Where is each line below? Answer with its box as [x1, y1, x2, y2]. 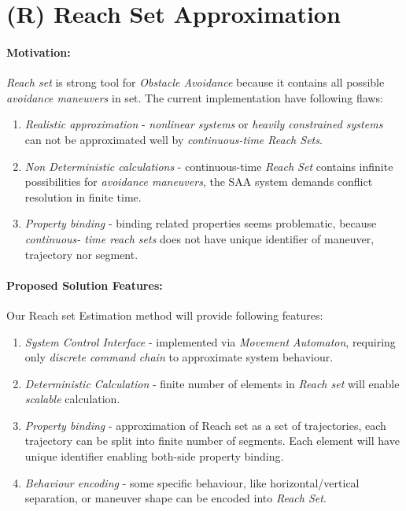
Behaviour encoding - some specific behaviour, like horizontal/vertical [24, 474, 360, 491]
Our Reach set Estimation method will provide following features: [6, 306, 323, 323]
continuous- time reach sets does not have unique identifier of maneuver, [24, 230, 375, 246]
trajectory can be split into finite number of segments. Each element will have [24, 432, 400, 449]
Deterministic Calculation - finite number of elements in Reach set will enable [24, 375, 400, 391]
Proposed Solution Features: [6, 276, 163, 293]
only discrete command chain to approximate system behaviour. [24, 349, 334, 365]
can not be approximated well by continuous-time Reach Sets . [24, 131, 323, 147]
